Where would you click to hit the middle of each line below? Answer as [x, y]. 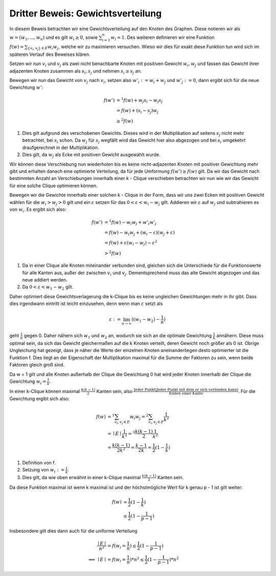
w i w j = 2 [139, 417]
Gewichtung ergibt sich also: [40, 399]
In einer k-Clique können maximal [45, 391]
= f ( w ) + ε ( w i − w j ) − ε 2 [131, 243]
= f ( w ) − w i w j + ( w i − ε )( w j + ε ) [139, 233]
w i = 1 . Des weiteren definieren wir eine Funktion [163, 38]
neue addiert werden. [45, 280]
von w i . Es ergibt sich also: [38, 210]
